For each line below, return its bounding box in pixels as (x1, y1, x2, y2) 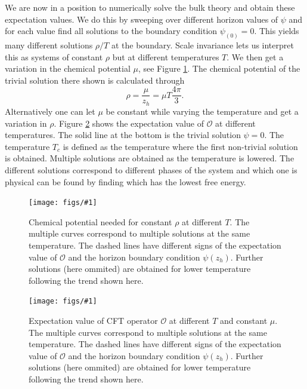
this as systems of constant (5, 50, 103, 63)
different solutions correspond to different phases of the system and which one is (5, 163, 297, 176)
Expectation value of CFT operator (29, 314, 158, 326)
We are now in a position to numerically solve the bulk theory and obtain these (5, 1, 295, 13)
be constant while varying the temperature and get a (106, 105, 299, 117)
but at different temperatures (112, 50, 219, 63)
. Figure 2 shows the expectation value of (54, 117, 204, 129)
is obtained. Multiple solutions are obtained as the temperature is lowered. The (5, 152, 294, 164)
